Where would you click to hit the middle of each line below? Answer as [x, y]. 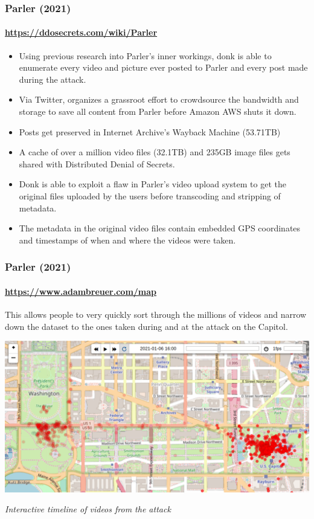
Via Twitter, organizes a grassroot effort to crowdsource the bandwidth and [159, 99]
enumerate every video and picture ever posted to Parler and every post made [163, 67]
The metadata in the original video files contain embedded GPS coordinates [160, 228]
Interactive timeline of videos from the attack [88, 509]
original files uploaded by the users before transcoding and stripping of [150, 195]
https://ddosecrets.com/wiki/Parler [81, 32]
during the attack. [53, 79]
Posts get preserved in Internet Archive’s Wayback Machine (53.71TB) [150, 131]
